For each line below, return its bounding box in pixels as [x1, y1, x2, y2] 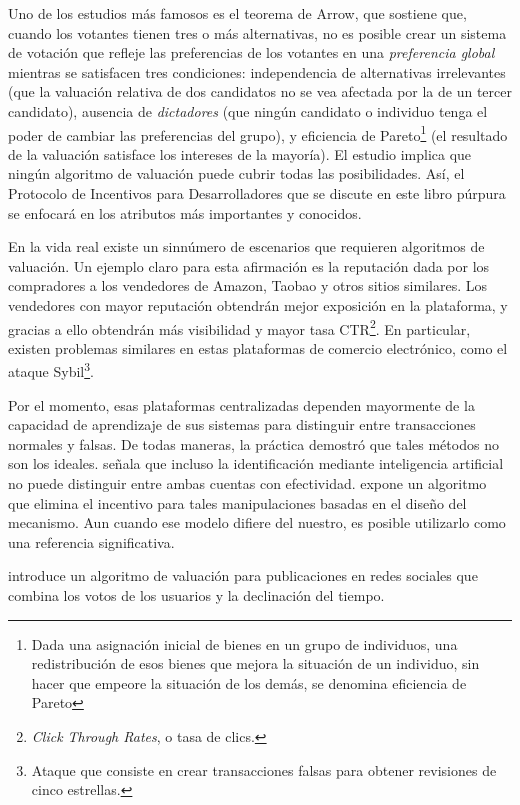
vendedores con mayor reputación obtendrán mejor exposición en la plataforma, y [8, 294, 508, 315]
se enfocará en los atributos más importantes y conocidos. [8, 202, 362, 223]
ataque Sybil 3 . [8, 358, 94, 382]
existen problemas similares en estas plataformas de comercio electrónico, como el [8, 337, 508, 358]
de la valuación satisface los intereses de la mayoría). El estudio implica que [8, 143, 472, 164]
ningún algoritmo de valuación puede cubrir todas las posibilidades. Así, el [8, 163, 465, 184]
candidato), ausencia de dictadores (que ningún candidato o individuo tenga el [8, 100, 488, 121]
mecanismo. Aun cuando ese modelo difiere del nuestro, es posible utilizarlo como [8, 512, 506, 533]
